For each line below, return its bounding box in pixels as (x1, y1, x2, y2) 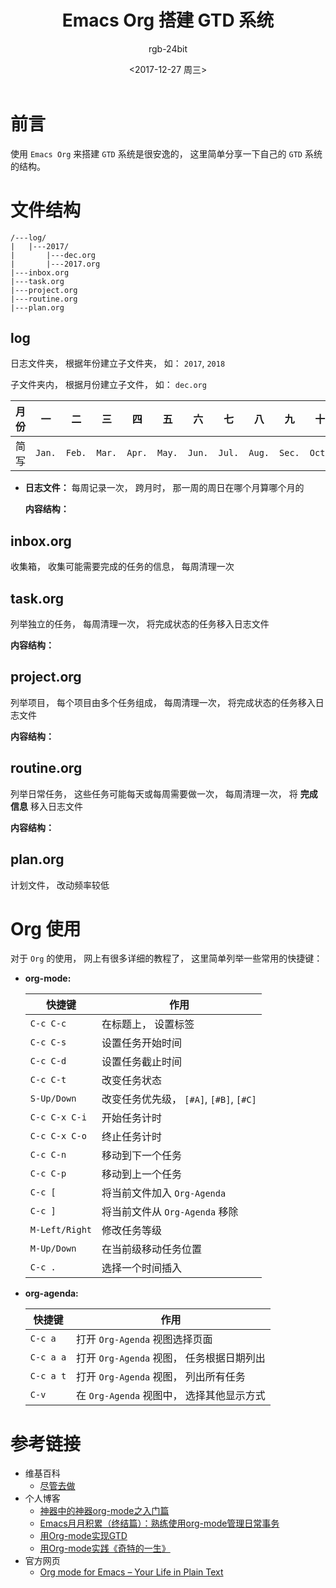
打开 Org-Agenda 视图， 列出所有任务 (76, 1370, 246, 1384)
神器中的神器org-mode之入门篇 (39, 1505, 170, 1517)
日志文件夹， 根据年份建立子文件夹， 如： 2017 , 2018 (10, 357, 226, 370)
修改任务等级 (101, 1224, 163, 1238)
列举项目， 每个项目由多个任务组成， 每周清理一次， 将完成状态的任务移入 (10, 696, 316, 708)
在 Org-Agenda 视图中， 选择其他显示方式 (76, 1389, 266, 1403)
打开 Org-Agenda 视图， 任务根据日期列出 (76, 1351, 266, 1365)
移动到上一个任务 (101, 1167, 183, 1181)
